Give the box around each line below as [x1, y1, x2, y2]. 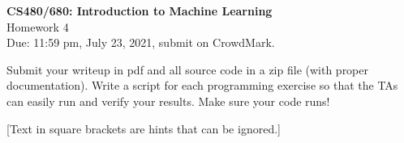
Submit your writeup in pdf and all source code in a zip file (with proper [6, 61, 368, 78]
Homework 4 [6, 18, 69, 35]
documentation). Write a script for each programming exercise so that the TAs [6, 77, 398, 94]
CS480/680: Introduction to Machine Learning [6, 2, 273, 19]
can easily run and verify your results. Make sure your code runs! [6, 92, 330, 109]
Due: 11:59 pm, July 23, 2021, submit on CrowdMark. [6, 34, 275, 51]
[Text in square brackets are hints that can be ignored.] [6, 120, 281, 137]
